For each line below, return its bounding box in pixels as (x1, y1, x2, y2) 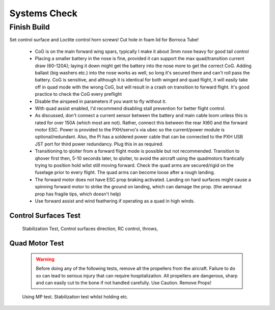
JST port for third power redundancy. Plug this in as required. (35, 140, 164, 147)
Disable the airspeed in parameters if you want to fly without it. (35, 98, 167, 104)
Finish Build (9, 22, 50, 32)
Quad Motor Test (9, 239, 64, 248)
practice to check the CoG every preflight (35, 91, 122, 97)
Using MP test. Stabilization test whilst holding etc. (22, 294, 128, 300)
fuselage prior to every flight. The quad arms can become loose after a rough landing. (35, 170, 215, 176)
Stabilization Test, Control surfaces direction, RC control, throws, (22, 226, 158, 232)
